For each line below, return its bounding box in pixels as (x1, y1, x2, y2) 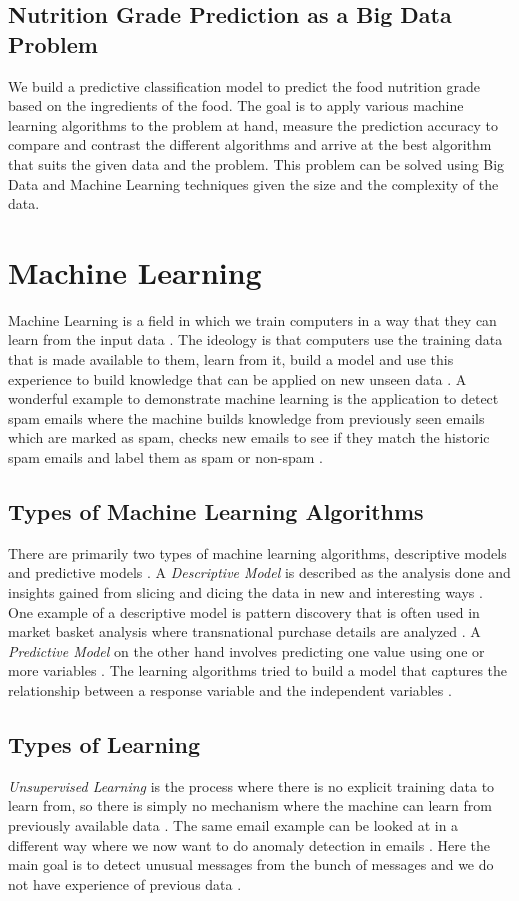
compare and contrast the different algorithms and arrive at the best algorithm (8, 134, 492, 155)
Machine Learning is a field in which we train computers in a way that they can (8, 309, 497, 330)
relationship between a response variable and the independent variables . (8, 679, 452, 700)
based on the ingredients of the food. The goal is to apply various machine (8, 95, 464, 116)
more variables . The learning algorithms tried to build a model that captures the (8, 660, 508, 681)
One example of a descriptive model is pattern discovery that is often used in (8, 601, 480, 622)
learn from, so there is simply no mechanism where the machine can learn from (8, 795, 492, 816)
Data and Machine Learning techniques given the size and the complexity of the (8, 173, 499, 194)
